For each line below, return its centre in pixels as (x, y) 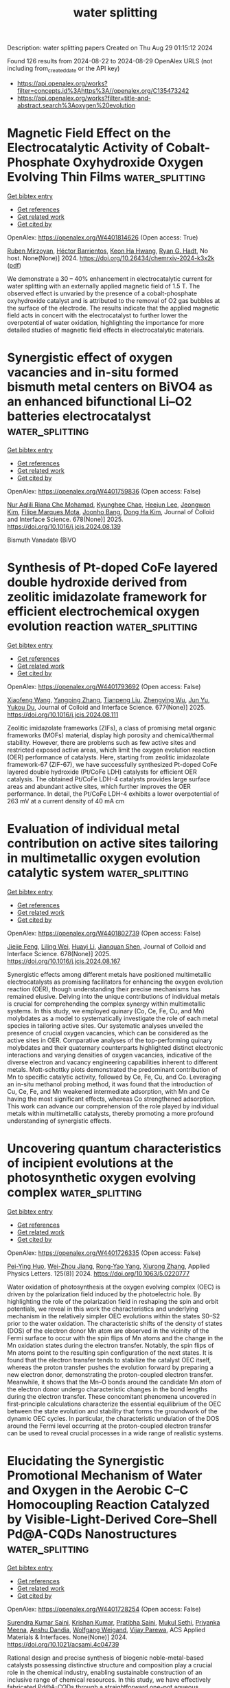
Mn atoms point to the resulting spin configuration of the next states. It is (110, 1352)
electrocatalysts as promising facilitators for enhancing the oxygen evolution (115, 982)
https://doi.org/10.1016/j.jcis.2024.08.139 (64, 526)
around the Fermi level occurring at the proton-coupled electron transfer (110, 1426)
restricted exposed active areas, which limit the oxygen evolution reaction (112, 750)
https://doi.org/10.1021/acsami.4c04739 (63, 1644)
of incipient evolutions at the (90, 1163)
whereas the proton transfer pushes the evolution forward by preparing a (111, 1367)
